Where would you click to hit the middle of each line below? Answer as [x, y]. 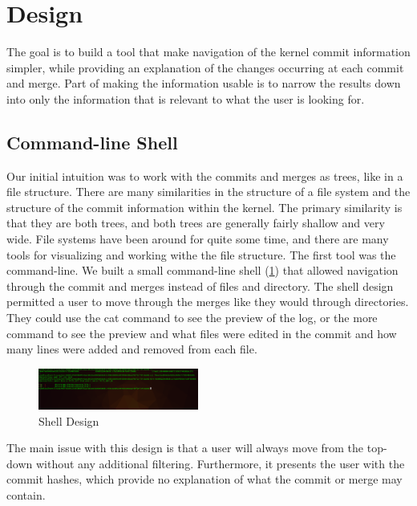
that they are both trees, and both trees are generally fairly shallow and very [196, 223]
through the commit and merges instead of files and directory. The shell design [200, 286]
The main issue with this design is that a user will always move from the [185, 448]
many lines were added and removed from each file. [132, 349]
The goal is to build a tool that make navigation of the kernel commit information [208, 52]
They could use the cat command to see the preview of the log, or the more [192, 318]
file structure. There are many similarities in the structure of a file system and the [208, 192]
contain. [26, 495]
